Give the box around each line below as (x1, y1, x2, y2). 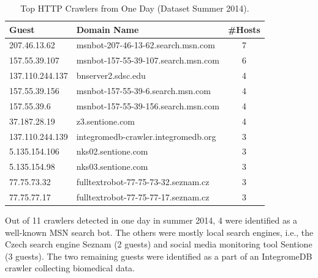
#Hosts (227, 23, 260, 35)
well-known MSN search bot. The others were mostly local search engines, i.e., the (5, 225, 314, 238)
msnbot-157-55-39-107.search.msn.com (76, 54, 219, 67)
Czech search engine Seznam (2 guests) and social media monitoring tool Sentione (5, 238, 312, 251)
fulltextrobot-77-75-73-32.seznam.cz (76, 175, 210, 188)
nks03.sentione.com (76, 160, 148, 173)
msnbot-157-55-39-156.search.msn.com (76, 99, 219, 112)
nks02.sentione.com (76, 145, 148, 158)
